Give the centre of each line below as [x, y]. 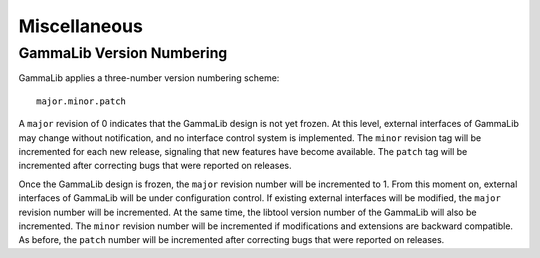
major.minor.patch [81, 101]
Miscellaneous [81, 26]
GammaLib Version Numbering [123, 53]
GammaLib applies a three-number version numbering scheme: [149, 78]
